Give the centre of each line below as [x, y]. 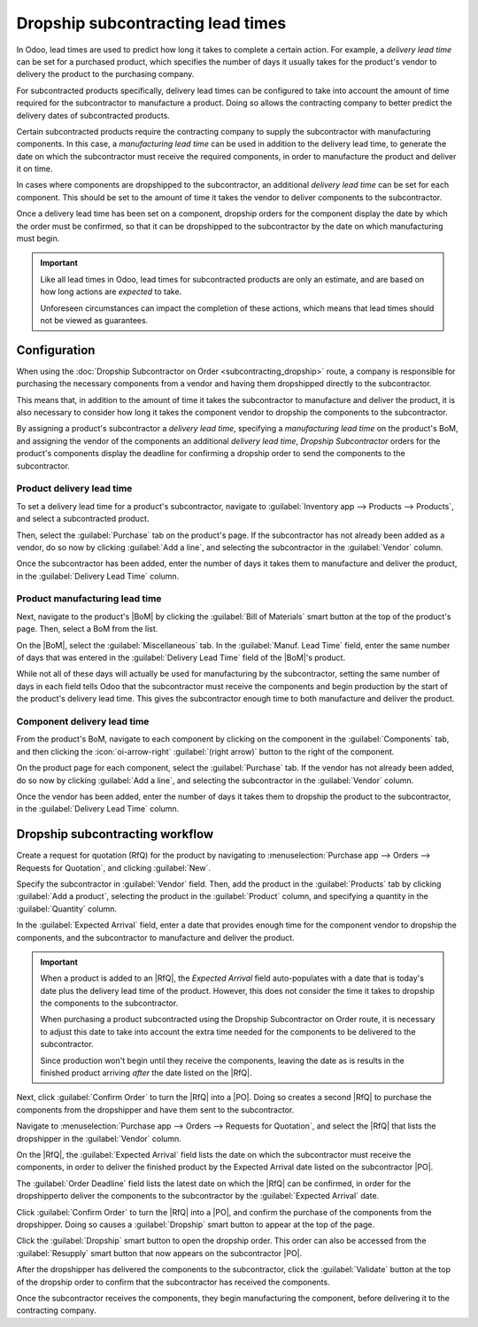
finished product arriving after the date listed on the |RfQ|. [146, 1073]
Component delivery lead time [83, 721]
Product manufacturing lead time [89, 599]
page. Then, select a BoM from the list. [87, 629]
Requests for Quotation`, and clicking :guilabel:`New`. [114, 867]
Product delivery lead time [74, 489]
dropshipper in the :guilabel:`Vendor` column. [99, 1138]
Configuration [56, 350]
